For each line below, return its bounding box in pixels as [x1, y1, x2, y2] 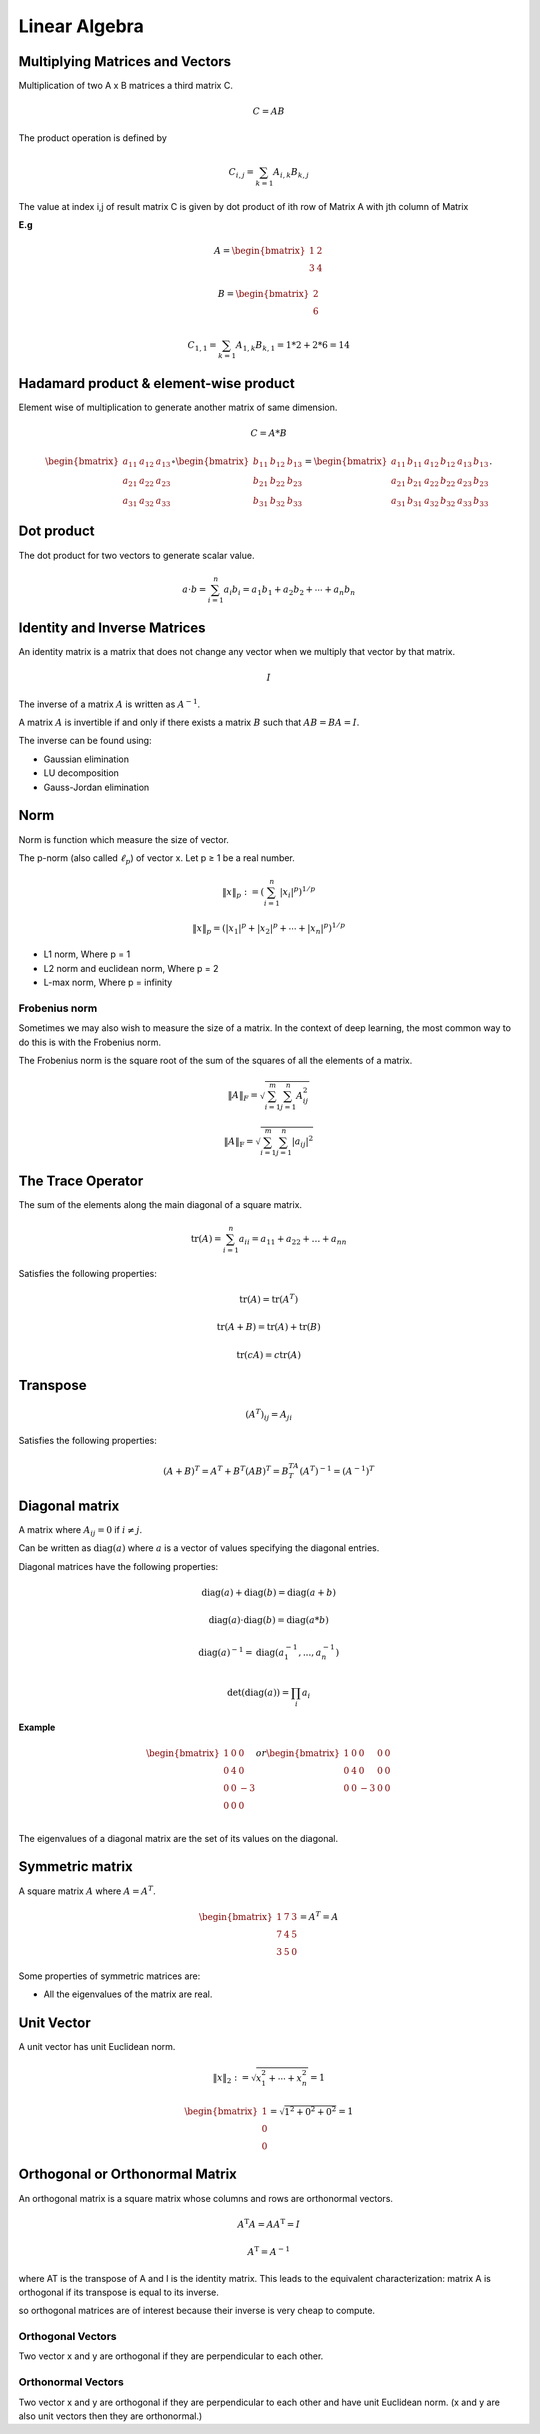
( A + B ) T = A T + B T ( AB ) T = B [163, 1463, 289, 1477]
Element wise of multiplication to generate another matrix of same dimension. [18, 401, 338, 414]
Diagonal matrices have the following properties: [18, 1560, 219, 1572]
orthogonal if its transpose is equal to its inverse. [18, 2286, 220, 2298]
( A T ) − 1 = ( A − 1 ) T [299, 1463, 375, 1477]
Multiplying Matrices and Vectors [18, 53, 232, 70]
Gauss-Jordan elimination [43, 781, 150, 793]
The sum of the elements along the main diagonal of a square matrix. [18, 1198, 303, 1210]
